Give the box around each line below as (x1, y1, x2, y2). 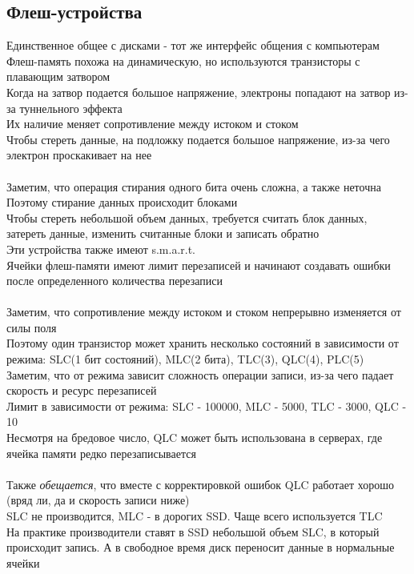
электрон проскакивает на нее (6, 147, 152, 163)
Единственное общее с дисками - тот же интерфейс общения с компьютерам (6, 37, 380, 54)
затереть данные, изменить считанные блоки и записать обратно (6, 225, 320, 242)
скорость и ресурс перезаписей (6, 382, 157, 399)
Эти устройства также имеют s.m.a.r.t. (6, 240, 196, 257)
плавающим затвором (6, 68, 111, 85)
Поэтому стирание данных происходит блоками (6, 194, 238, 211)
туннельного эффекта (19, 99, 123, 116)
